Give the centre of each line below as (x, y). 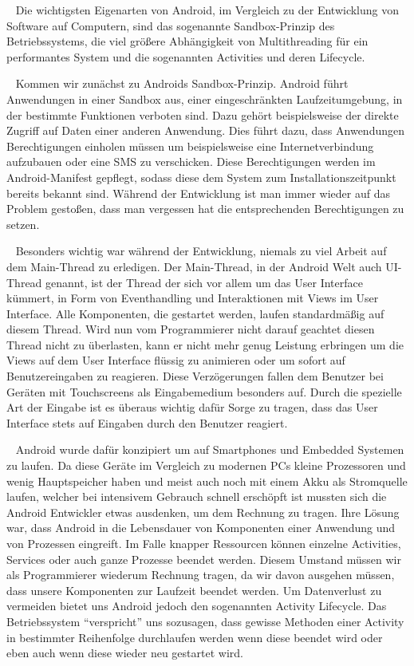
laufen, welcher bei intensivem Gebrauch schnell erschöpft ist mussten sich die (197, 497)
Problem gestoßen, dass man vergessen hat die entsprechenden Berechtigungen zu (205, 209)
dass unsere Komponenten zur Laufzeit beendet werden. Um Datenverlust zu (194, 590)
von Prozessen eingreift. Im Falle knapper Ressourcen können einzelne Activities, (204, 543)
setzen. (23, 224)
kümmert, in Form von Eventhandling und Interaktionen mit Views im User (193, 298)
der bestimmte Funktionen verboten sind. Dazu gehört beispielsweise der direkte (203, 114)
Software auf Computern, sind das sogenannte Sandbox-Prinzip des (171, 25)
